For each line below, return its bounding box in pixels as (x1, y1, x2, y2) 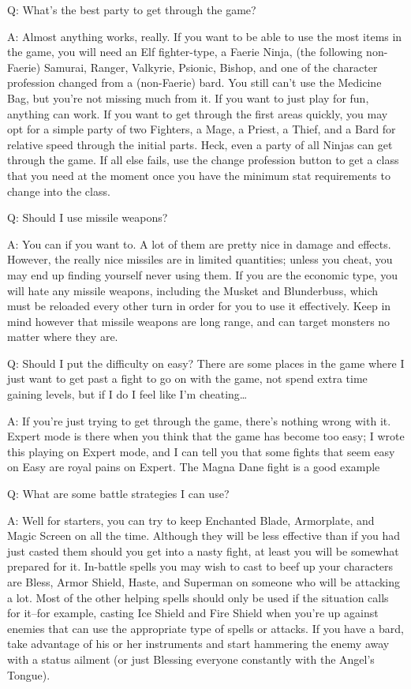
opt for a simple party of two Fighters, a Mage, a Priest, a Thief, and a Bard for (7, 121, 396, 137)
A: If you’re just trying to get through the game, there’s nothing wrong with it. (7, 412, 391, 429)
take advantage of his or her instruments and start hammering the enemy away (7, 635, 390, 652)
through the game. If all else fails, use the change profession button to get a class (7, 152, 399, 168)
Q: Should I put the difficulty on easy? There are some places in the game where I (7, 354, 405, 371)
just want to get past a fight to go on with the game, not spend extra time (7, 370, 368, 387)
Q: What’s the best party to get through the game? (7, 2, 256, 17)
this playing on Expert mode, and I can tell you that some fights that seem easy (7, 443, 395, 459)
